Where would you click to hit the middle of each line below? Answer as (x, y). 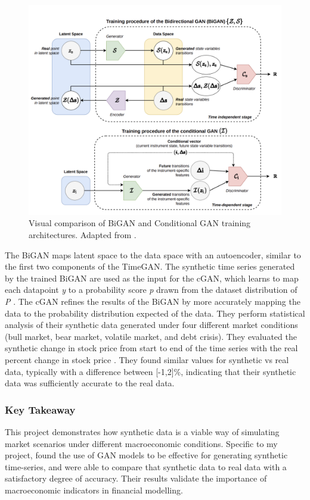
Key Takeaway (40, 409)
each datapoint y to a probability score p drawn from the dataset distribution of (151, 290)
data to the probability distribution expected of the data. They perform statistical (155, 313)
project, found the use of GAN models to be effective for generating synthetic (146, 455)
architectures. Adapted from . (83, 234)
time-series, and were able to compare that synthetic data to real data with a (146, 466)
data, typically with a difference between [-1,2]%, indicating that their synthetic (151, 371)
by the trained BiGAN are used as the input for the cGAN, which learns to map (152, 278)
